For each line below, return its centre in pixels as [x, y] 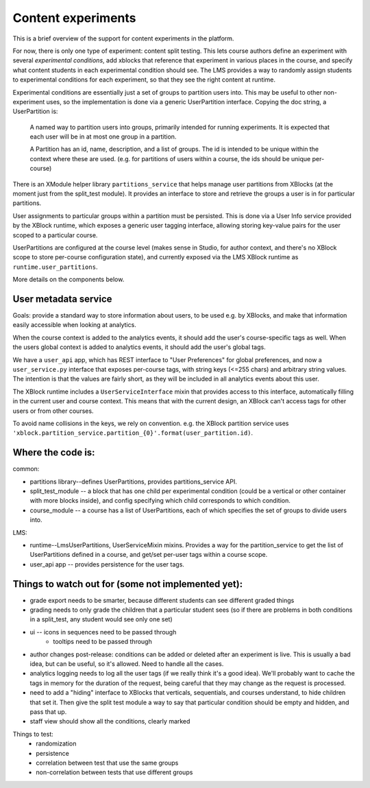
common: [26, 469]
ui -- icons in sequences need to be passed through [103, 632]
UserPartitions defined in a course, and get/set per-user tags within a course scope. [149, 555]
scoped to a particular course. [55, 235]
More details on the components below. [69, 279]
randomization [56, 743]
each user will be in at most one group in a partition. [103, 136]
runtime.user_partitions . [55, 267]
